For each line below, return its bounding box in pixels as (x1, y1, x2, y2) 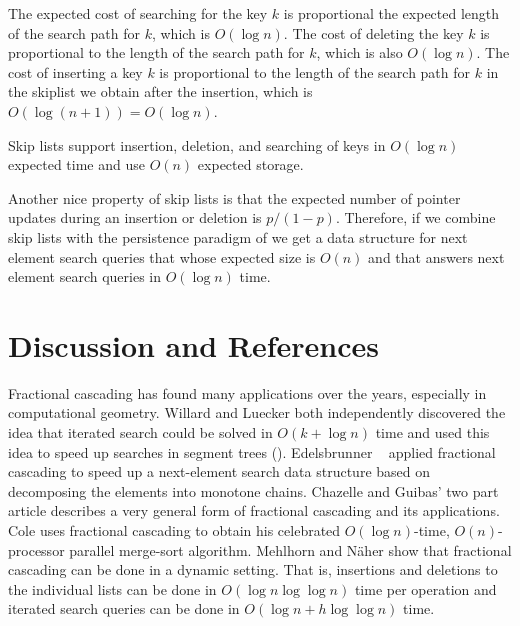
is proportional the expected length (283, 3, 500, 23)
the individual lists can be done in (8, 578, 217, 599)
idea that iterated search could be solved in (8, 422, 273, 443)
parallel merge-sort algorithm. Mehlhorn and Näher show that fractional (69, 539, 512, 560)
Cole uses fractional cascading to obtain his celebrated (8, 520, 341, 540)
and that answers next (368, 246, 505, 267)
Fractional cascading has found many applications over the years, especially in (8, 382, 487, 403)
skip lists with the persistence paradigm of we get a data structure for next (8, 226, 468, 247)
